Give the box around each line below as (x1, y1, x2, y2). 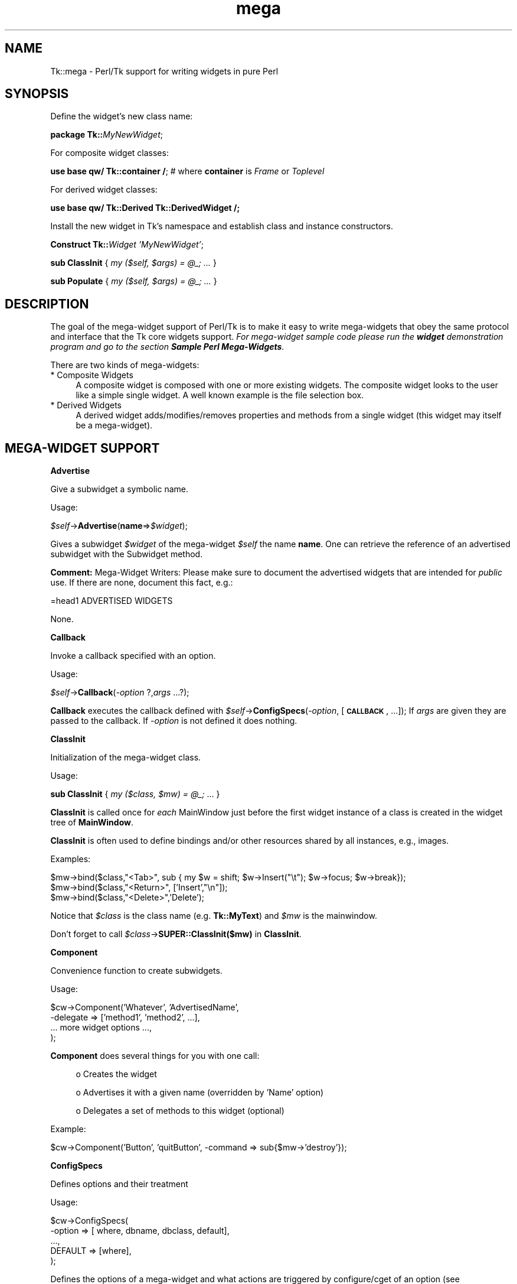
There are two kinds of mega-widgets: (50, 360, 199, 370)
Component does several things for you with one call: (50, 1051, 260, 1061)
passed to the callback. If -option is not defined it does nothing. (50, 716, 297, 726)
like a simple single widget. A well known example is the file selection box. (76, 390, 364, 401)
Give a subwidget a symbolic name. (50, 484, 188, 495)
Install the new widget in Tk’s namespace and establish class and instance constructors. (50, 221, 394, 232)
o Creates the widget (76, 1069, 157, 1080)
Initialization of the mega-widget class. (50, 752, 201, 763)
